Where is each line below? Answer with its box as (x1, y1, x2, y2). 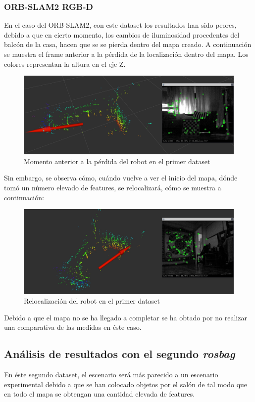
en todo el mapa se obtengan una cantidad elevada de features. (4, 389, 195, 399)
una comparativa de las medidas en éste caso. (4, 322, 142, 332)
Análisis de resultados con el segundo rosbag (4, 346, 235, 361)
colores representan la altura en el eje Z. (4, 58, 126, 69)
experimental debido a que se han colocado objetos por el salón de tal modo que (4, 379, 248, 389)
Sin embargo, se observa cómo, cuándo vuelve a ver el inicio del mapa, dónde (4, 173, 238, 183)
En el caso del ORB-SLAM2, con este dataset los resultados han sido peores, (4, 20, 237, 30)
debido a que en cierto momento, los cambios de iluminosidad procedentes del (4, 29, 240, 40)
